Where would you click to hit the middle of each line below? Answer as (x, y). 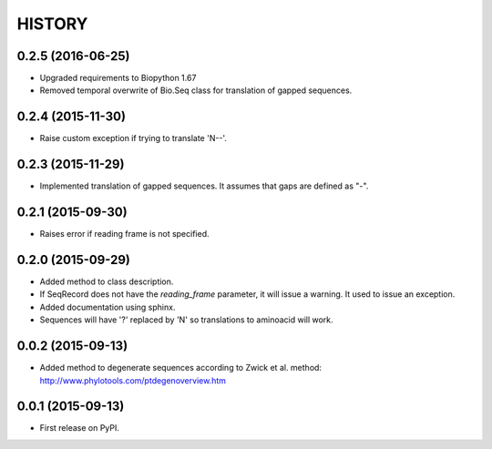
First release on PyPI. (80, 428)
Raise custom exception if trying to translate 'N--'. (133, 138)
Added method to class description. (107, 281)
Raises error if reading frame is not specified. (124, 234)
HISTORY (52, 24)
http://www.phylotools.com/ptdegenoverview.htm (133, 380)
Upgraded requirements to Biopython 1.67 (118, 78)
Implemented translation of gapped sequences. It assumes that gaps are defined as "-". (204, 186)
